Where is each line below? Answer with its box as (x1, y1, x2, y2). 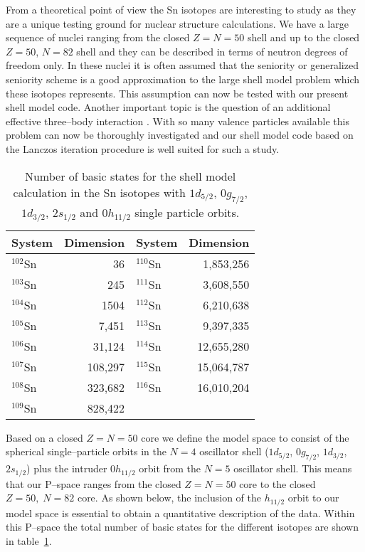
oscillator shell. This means (233, 461, 352, 476)
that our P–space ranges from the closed (6, 476, 181, 491)
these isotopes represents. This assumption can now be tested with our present (6, 85, 349, 100)
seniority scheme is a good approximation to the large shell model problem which (6, 71, 360, 86)
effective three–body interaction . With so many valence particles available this (6, 113, 349, 128)
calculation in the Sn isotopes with (13, 184, 186, 201)
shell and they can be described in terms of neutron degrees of (76, 43, 348, 58)
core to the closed (239, 476, 316, 491)
